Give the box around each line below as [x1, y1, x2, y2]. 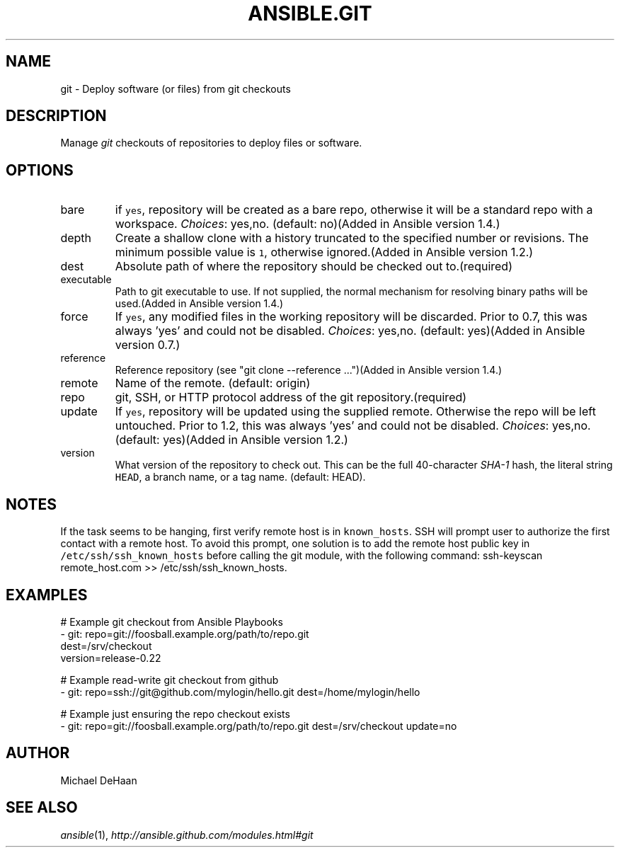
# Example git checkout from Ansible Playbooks [60, 615, 283, 628]
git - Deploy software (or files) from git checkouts [60, 82, 291, 95]
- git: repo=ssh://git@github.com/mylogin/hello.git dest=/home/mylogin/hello [60, 685, 420, 698]
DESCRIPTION [6, 107, 107, 125]
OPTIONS [6, 161, 74, 179]
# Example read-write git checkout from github [60, 673, 279, 686]
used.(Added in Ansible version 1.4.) [115, 297, 284, 310]
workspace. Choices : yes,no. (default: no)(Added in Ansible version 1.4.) [115, 217, 500, 231]
